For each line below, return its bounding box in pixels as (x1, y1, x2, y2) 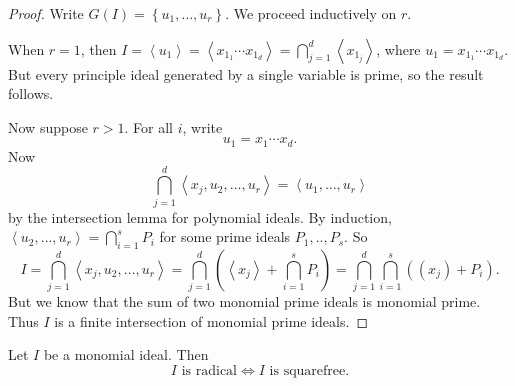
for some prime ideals (159, 226, 291, 247)
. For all (124, 116, 173, 137)
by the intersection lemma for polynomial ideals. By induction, (8, 206, 392, 227)
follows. (8, 83, 54, 104)
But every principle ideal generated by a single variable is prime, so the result (8, 63, 484, 84)
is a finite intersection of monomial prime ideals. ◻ (54, 310, 369, 331)
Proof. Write (8, 3, 84, 23)
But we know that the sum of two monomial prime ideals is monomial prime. (8, 291, 481, 312)
